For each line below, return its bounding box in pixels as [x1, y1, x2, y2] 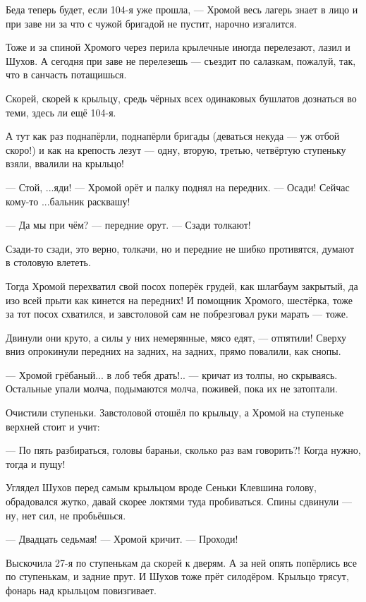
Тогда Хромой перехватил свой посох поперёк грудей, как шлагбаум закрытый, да [6, 278, 358, 293]
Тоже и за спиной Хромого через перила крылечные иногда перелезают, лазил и [6, 40, 350, 54]
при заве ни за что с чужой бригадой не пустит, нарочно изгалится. [6, 16, 297, 30]
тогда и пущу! [6, 456, 66, 471]
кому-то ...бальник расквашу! [6, 193, 130, 208]
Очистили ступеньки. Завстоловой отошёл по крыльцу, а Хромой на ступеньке [6, 405, 344, 420]
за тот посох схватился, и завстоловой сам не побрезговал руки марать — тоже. [6, 306, 348, 321]
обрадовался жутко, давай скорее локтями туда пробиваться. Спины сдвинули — [6, 494, 352, 509]
